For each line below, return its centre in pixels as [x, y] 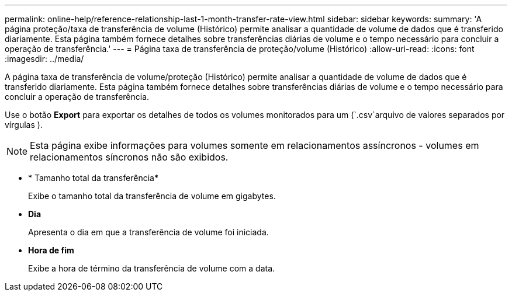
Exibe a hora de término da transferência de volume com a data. [152, 268]
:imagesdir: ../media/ [44, 59]
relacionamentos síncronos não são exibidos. [129, 157]
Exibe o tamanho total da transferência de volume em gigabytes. [152, 196]
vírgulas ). [24, 125]
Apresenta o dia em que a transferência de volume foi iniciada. [148, 232]
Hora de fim [51, 250]
